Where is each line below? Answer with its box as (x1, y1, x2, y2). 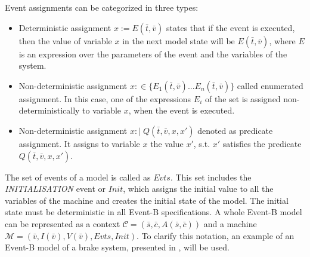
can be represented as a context (5, 217, 120, 230)
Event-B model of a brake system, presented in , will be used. (5, 241, 230, 253)
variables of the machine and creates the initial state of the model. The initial (5, 194, 289, 206)
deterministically (18, 104, 80, 117)
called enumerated (237, 79, 303, 91)
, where (269, 34, 296, 47)
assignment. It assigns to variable (18, 137, 140, 149)
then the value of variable (18, 34, 112, 47)
